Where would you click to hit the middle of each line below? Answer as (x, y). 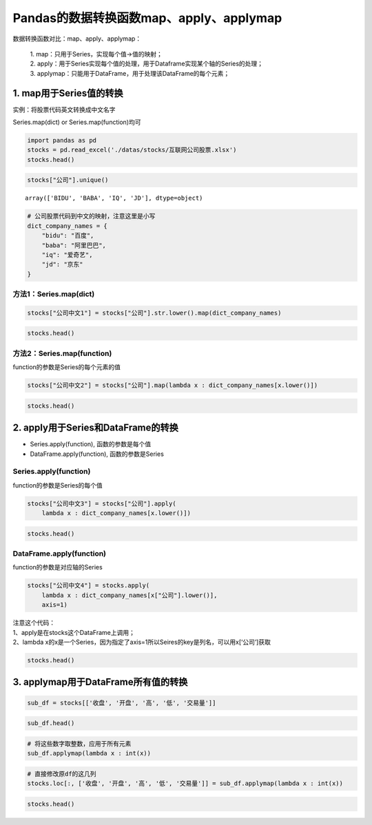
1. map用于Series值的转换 (68, 93)
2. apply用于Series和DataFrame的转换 (96, 428)
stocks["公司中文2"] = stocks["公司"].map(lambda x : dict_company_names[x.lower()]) (173, 385)
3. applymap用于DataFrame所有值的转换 (100, 682)
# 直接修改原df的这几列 (62, 774)
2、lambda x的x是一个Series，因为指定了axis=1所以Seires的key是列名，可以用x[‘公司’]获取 (142, 642)
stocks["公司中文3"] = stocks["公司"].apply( (102, 503)
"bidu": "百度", (68, 236)
